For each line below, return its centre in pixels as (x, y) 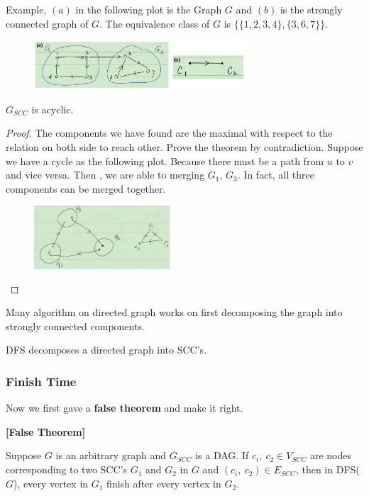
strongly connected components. (75, 326)
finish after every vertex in (164, 483)
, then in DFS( (327, 469)
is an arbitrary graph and (111, 455)
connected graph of (47, 23)
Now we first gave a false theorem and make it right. (125, 408)
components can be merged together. (86, 188)
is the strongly (311, 9)
